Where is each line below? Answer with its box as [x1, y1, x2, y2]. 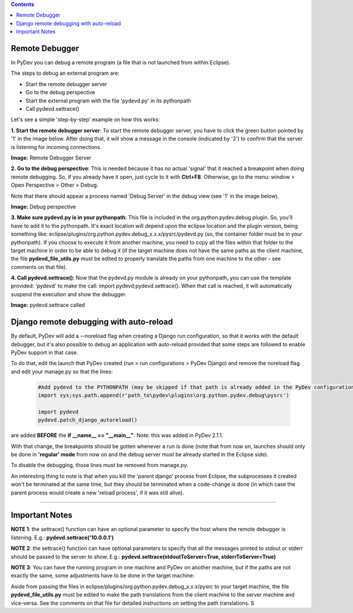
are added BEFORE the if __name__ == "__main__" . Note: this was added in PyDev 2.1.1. [11, 432, 224, 439]
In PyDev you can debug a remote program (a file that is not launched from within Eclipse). [11, 59, 231, 66]
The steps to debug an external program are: [11, 69, 120, 77]
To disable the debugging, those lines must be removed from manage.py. [11, 462, 188, 469]
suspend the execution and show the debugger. [11, 290, 126, 297]
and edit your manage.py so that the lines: [11, 368, 113, 375]
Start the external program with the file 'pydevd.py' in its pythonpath [25, 97, 191, 104]
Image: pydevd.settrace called [11, 301, 85, 309]
